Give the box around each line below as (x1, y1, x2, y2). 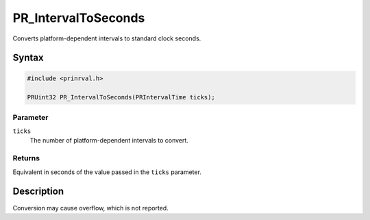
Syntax (12, 52, 44, 64)
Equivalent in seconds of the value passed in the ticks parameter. (12, 168, 202, 176)
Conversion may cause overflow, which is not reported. (12, 204, 169, 212)
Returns (12, 154, 40, 163)
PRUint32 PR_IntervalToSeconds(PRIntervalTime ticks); (27, 93, 215, 101)
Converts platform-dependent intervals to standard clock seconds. (12, 34, 201, 42)
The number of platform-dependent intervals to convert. (29, 136, 188, 145)
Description (12, 186, 64, 197)
